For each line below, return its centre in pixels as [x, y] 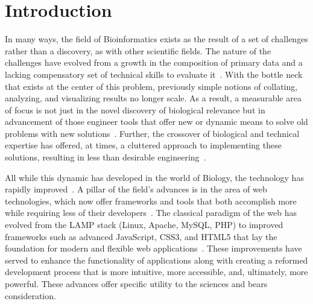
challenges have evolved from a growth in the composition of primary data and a [154, 62]
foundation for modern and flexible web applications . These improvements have [153, 248]
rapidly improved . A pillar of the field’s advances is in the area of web [136, 189]
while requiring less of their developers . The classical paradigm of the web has [151, 213]
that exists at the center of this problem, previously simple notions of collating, [151, 86]
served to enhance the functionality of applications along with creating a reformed [156, 260]
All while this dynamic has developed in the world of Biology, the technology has [154, 177]
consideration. [30, 295]
